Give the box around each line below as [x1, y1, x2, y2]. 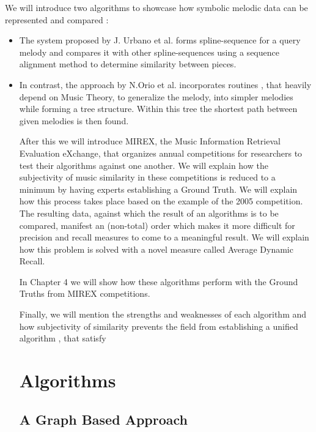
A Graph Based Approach [19, 409, 188, 428]
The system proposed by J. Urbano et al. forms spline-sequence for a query [19, 34, 301, 47]
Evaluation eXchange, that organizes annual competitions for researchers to [19, 146, 303, 159]
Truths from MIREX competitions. [19, 287, 150, 300]
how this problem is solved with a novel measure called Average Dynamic [19, 242, 293, 255]
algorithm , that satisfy [19, 332, 106, 344]
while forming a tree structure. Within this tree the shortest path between [19, 102, 298, 115]
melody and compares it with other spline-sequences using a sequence [19, 45, 279, 58]
